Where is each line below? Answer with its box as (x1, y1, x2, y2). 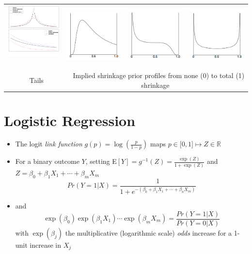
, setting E (85, 156, 117, 166)
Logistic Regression (4, 111, 136, 130)
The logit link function (15, 139, 82, 149)
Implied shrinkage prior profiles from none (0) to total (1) (73, 70, 245, 80)
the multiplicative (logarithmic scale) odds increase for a (65, 227, 232, 238)
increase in (30, 239, 62, 250)
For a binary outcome (15, 156, 79, 166)
